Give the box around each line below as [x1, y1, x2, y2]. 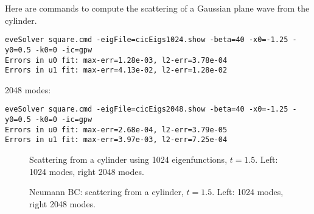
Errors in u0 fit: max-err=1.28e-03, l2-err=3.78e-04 [5, 55, 228, 65]
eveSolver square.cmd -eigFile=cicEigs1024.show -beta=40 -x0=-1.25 [5, 35, 288, 45]
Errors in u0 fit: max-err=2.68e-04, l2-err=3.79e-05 [5, 125, 228, 134]
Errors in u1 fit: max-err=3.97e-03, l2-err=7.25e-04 [5, 135, 228, 144]
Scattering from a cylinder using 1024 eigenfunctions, [29, 153, 228, 166]
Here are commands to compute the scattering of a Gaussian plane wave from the [5, 2, 310, 14]
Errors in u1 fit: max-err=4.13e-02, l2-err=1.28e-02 [5, 66, 228, 75]
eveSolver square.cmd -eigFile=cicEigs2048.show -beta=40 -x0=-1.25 [5, 105, 288, 114]
